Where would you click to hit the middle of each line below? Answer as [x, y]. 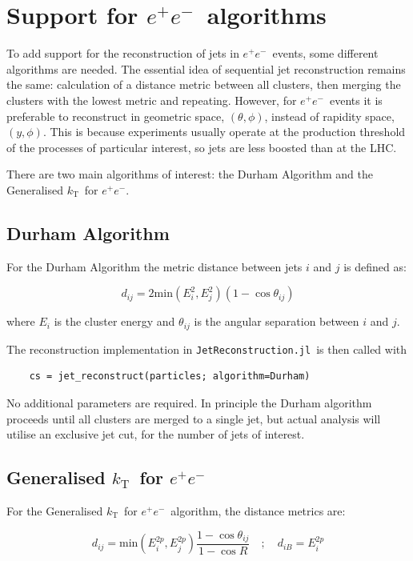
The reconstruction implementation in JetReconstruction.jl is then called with [207, 349]
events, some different [325, 53]
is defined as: [375, 266]
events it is [356, 100]
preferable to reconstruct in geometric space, [116, 116]
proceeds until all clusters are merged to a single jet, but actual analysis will [194, 418]
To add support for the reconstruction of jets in [123, 53]
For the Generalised [55, 510]
